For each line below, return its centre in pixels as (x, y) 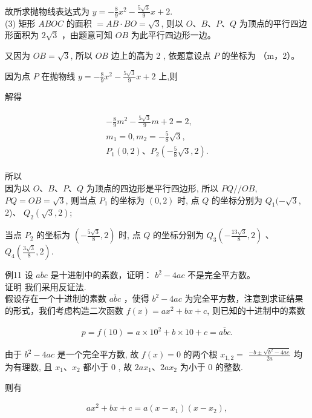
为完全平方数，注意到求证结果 (244, 298)
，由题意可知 (87, 35)
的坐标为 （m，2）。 (261, 55)
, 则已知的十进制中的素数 (256, 310)
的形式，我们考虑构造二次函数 (64, 310)
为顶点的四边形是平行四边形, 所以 (152, 188)
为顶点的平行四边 (273, 23)
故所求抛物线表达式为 (47, 11)
